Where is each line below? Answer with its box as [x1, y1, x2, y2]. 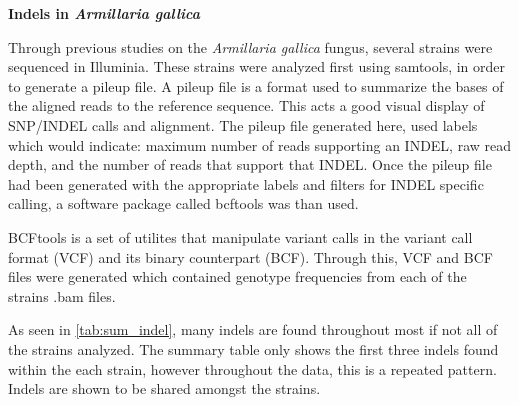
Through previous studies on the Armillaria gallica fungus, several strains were [8, 36, 493, 57]
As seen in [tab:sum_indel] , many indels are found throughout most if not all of [8, 319, 498, 340]
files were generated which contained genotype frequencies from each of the [8, 266, 467, 287]
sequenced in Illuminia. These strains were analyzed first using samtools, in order [8, 56, 506, 77]
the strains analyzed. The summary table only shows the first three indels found [8, 338, 499, 359]
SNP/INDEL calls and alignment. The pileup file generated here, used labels [8, 114, 478, 135]
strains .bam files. [8, 285, 116, 306]
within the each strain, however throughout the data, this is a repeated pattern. [8, 358, 497, 379]
